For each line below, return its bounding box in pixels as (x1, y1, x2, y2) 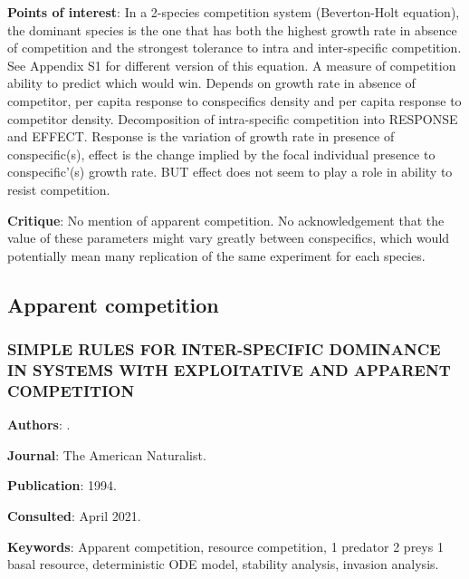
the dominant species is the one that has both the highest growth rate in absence (7, 20, 457, 39)
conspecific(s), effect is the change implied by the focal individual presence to (7, 144, 435, 163)
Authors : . (7, 415, 71, 434)
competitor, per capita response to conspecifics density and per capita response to (7, 91, 462, 110)
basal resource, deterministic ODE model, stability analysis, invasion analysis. (7, 555, 439, 574)
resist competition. (7, 179, 110, 198)
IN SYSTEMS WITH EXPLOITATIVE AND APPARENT (7, 358, 451, 381)
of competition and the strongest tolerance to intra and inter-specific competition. (7, 38, 462, 57)
